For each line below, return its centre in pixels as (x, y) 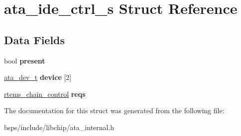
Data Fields (35, 39)
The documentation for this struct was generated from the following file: (114, 110)
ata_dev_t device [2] (38, 77)
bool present (25, 60)
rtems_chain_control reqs (45, 94)
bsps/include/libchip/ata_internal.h (59, 127)
